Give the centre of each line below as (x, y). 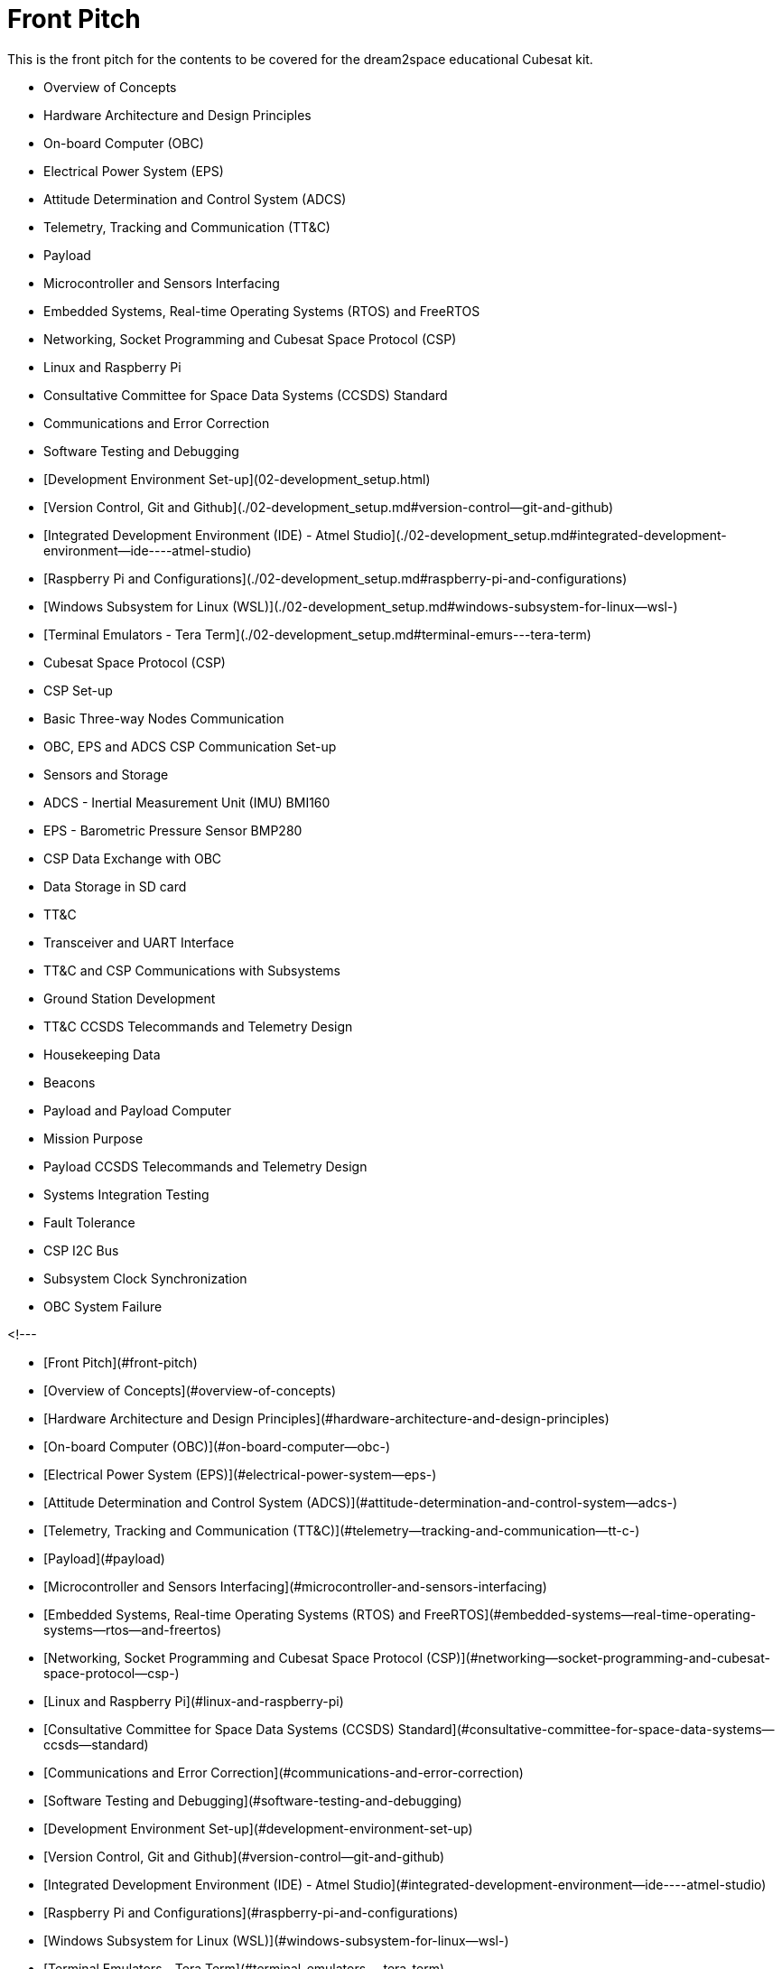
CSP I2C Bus (81, 1250)
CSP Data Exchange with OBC (133, 858)
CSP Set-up (78, 690)
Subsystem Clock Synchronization (145, 1278)
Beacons (70, 1082)
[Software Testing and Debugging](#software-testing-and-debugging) (253, 1800)
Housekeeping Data (102, 1054)
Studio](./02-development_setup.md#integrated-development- (540, 535)
